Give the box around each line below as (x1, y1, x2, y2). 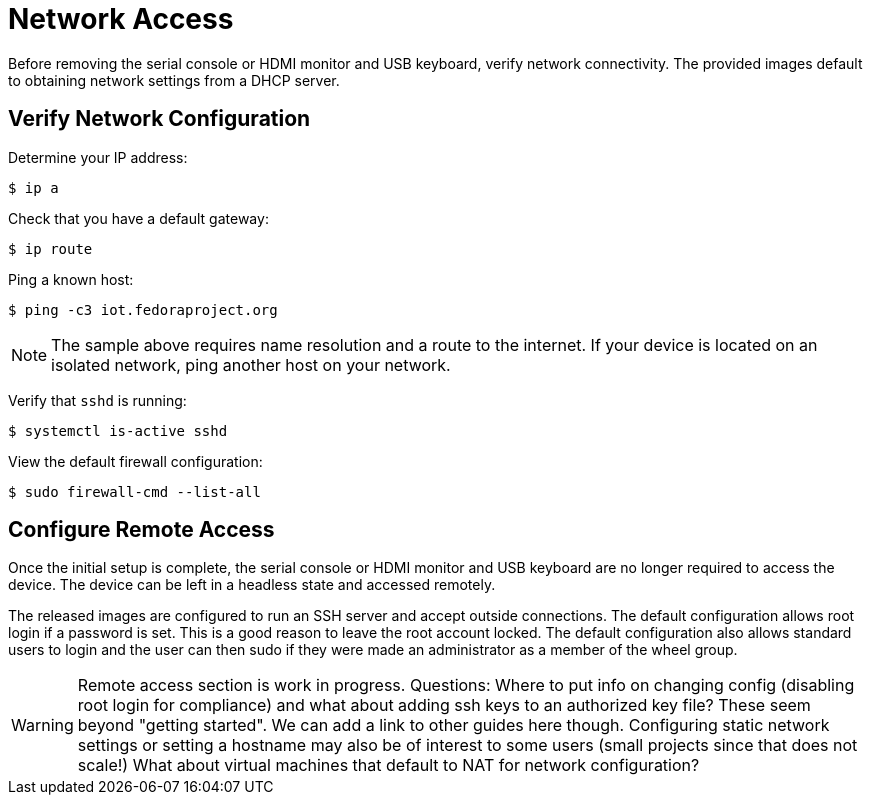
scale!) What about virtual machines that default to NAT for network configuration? (77, 755, 700, 776)
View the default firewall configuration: (8, 452, 263, 470)
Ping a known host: (8, 270, 134, 288)
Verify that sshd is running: (8, 391, 187, 409)
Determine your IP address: (8, 148, 188, 166)
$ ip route (8, 240, 93, 257)
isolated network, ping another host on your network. (51, 354, 451, 375)
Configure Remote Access (8, 517, 275, 543)
